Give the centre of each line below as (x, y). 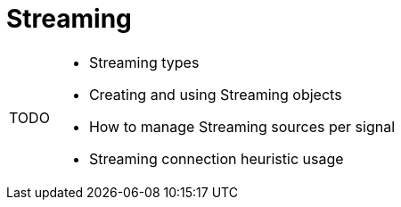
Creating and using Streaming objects (215, 94)
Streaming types (144, 62)
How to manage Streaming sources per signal (242, 126)
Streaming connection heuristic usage (216, 158)
